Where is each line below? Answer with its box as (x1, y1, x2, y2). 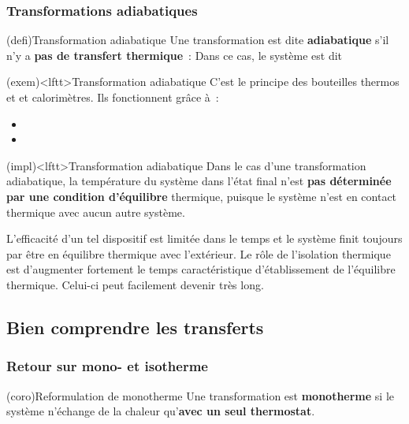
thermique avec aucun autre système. (6, 203, 185, 220)
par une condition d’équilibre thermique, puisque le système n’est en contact (6, 188, 397, 204)
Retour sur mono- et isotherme (6, 356, 208, 376)
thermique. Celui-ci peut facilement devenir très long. (6, 276, 264, 292)
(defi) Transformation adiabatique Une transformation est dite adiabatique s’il (6, 32, 389, 48)
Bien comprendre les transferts (6, 314, 264, 339)
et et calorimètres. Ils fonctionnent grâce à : (6, 89, 219, 105)
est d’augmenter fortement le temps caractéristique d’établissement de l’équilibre (6, 261, 396, 277)
